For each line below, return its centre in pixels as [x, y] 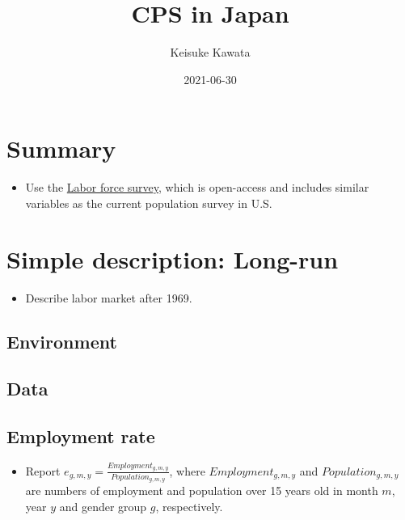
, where [187, 470]
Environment [62, 341]
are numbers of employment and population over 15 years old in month [202, 490]
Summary [61, 148]
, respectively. [189, 506]
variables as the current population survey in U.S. [149, 203]
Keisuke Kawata [210, 52]
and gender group [103, 506]
